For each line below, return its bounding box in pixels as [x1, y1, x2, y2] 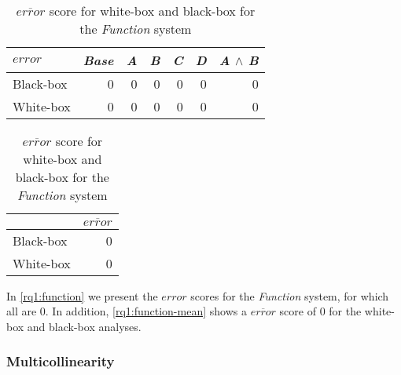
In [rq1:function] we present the [6, 287, 158, 304]
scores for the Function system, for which [190, 287, 389, 304]
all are [6, 303, 37, 319]
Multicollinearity [6, 351, 115, 371]
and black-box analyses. [27, 318, 142, 334]
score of [279, 303, 316, 319]
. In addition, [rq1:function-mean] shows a [45, 303, 247, 319]
